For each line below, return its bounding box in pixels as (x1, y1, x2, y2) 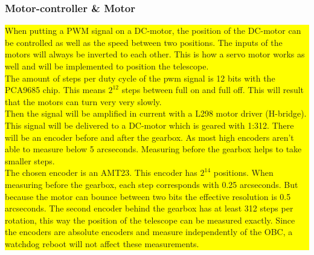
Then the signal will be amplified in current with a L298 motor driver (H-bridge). (5, 107, 307, 120)
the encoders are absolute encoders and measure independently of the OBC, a (5, 225, 293, 238)
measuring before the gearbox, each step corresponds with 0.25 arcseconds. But (5, 178, 298, 190)
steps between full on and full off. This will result (121, 83, 304, 96)
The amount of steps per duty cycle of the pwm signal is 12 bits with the (5, 71, 275, 84)
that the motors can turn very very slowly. (5, 95, 162, 108)
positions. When (213, 166, 274, 179)
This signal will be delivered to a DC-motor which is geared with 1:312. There (5, 118, 294, 131)
